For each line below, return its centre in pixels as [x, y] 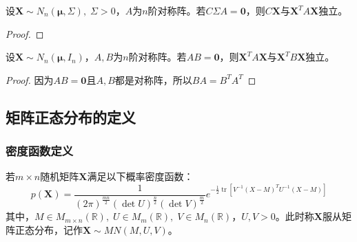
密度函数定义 [40, 151]
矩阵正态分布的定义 [71, 117]
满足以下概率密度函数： [140, 176]
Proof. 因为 [30, 79]
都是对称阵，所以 [153, 79]
